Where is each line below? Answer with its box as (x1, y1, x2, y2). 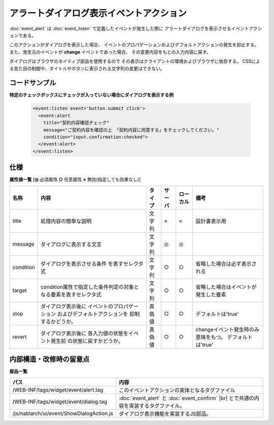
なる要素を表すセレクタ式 (41, 291, 101, 298)
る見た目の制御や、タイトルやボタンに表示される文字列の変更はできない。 (9, 65, 165, 71)
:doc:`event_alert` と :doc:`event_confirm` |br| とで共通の (118, 394, 255, 402)
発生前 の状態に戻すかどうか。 (51, 337, 124, 344)
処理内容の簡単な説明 (41, 218, 92, 225)
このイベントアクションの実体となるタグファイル (118, 386, 235, 393)
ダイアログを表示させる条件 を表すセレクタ (41, 260, 144, 267)
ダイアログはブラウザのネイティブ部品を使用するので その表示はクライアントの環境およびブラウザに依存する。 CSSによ (9, 58, 261, 65)
